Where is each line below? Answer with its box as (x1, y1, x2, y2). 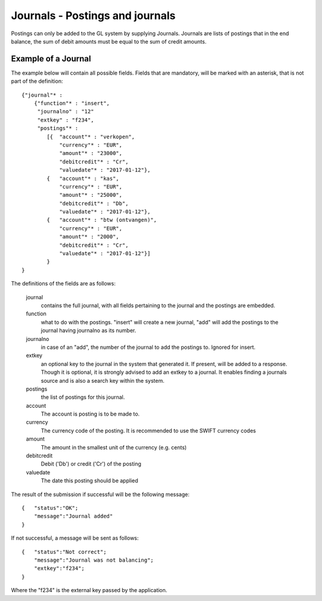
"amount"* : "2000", (59, 233, 119, 240)
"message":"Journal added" (33, 513, 113, 520)
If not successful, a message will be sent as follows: (11, 534, 139, 542)
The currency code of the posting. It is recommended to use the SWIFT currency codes (41, 427, 256, 434)
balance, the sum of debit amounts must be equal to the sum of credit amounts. (11, 38, 207, 45)
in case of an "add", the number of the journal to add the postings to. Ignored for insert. (41, 343, 256, 351)
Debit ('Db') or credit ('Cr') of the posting (41, 460, 141, 467)
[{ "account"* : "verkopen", (47, 133, 135, 140)
